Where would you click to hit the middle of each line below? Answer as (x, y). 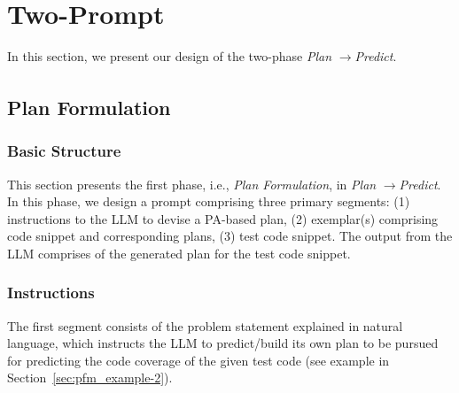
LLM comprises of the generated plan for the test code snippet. (179, 253)
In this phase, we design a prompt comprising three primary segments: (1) (209, 201)
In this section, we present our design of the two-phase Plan (170, 56)
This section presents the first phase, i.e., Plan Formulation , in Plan (192, 184)
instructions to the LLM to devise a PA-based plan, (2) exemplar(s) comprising (223, 218)
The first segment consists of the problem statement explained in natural (205, 325)
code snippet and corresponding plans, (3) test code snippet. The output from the (230, 236)
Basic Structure (64, 151)
